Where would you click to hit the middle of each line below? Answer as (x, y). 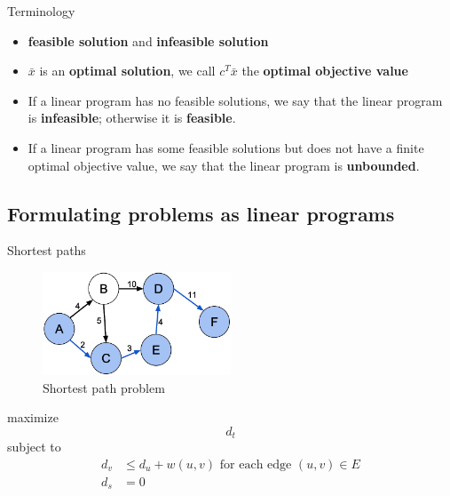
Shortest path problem (104, 387)
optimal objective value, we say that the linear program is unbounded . (224, 165)
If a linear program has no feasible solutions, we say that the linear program (235, 100)
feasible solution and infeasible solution (148, 40)
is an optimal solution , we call (127, 71)
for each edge (256, 464)
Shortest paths (47, 250)
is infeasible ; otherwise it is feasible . (132, 118)
